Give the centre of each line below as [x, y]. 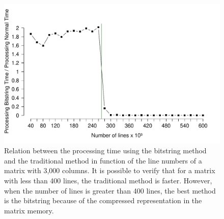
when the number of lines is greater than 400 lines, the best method [110, 190]
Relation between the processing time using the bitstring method [105, 150]
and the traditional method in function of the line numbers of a [103, 160]
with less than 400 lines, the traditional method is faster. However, [108, 181]
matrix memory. [29, 210]
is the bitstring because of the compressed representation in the [103, 200]
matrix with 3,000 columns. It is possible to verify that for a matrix [110, 170]
